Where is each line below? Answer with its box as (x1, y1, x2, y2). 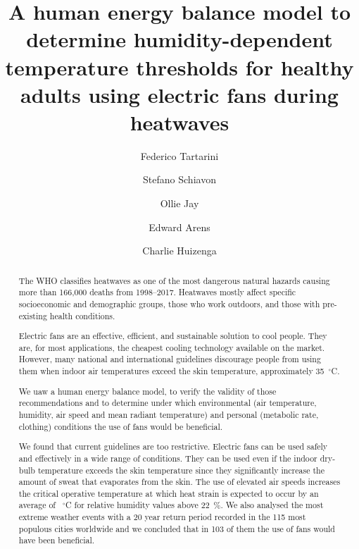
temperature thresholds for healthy (5, 52, 354, 81)
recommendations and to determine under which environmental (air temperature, (18, 397, 317, 409)
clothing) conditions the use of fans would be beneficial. (18, 420, 223, 432)
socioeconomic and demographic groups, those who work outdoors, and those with (18, 297, 320, 309)
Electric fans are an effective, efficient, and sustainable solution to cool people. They (18, 330, 327, 342)
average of (18, 499, 56, 511)
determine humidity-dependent (26, 25, 333, 54)
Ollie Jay (160, 196, 199, 211)
